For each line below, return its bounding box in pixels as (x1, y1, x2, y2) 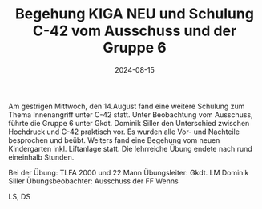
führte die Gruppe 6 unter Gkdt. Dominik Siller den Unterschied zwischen (8, 118, 250, 128)
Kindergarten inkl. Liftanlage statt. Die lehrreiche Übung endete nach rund (8, 144, 252, 153)
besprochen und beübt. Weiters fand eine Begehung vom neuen (8, 135, 220, 144)
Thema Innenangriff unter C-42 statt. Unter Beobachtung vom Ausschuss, (8, 109, 254, 120)
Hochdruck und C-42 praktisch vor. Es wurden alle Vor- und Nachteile (8, 127, 240, 136)
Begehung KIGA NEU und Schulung (14, 5, 255, 23)
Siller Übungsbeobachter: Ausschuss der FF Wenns (8, 176, 179, 186)
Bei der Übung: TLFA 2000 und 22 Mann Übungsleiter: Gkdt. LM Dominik (8, 168, 249, 177)
